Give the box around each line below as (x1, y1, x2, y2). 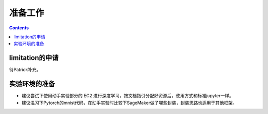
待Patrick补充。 (9, 67, 41, 73)
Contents (9, 25, 29, 31)
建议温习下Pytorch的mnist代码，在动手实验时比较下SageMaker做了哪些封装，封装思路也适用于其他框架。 (21, 100, 237, 106)
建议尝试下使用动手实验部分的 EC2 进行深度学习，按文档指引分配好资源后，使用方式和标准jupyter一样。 (21, 93, 234, 99)
